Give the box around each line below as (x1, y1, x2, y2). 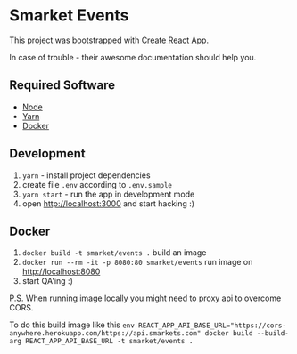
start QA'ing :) (21, 276, 74, 286)
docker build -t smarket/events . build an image (21, 247, 207, 258)
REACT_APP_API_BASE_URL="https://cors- (137, 321, 287, 330)
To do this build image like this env (9, 319, 136, 330)
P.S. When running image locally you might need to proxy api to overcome (9, 293, 282, 303)
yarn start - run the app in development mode (21, 189, 195, 199)
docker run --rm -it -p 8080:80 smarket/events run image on (21, 257, 253, 268)
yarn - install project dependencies (21, 170, 151, 181)
